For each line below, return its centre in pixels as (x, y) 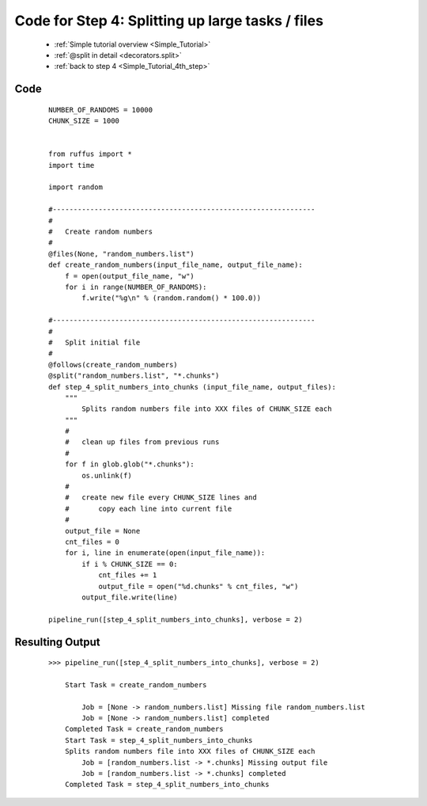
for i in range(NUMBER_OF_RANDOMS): (136, 287)
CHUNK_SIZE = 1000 (84, 121)
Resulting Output (57, 642)
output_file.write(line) (130, 597)
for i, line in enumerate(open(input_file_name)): (165, 553)
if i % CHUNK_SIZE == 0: (130, 564)
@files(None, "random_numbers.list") (122, 254)
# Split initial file (94, 342)
